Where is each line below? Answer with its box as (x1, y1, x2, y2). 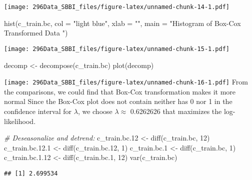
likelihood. (4, 115, 36, 126)
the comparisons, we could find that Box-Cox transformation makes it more (4, 86, 236, 96)
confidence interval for (4, 105, 72, 116)
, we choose (77, 105, 112, 116)
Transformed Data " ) (4, 27, 68, 38)
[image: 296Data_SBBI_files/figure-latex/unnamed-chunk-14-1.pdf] (4, 3, 230, 10)
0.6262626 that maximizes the (130, 105, 222, 116)
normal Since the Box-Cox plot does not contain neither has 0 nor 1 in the (4, 96, 232, 106)
